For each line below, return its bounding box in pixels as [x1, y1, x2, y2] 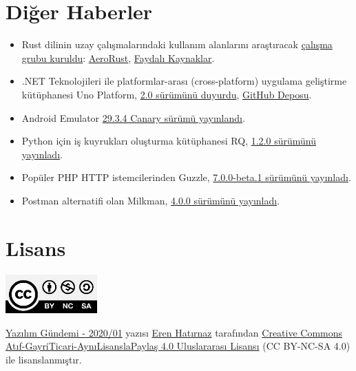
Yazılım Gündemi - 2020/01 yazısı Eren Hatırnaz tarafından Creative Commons [6, 325, 343, 339]
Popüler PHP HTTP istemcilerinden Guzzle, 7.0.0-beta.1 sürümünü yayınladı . [21, 170, 351, 184]
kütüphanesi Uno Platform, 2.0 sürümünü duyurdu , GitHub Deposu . [21, 87, 312, 101]
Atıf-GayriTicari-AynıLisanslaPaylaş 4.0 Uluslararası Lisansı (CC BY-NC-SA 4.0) [6, 339, 350, 353]
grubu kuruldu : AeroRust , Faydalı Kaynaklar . [21, 50, 215, 65]
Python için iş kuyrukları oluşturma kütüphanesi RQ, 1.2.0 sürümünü [21, 134, 316, 148]
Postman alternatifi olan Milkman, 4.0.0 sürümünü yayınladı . [21, 193, 280, 207]
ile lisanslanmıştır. [6, 352, 82, 367]
